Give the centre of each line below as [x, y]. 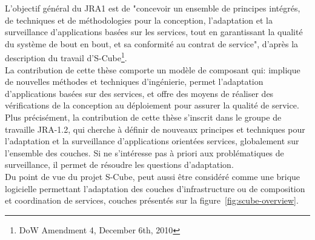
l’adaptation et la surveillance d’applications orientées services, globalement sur [152, 141]
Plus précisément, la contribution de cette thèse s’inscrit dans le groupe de [143, 117]
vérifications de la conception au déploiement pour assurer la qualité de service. [152, 105]
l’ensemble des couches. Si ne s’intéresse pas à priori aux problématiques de [144, 152]
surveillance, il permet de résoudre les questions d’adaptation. [119, 165]
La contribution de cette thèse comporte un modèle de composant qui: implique [153, 69]
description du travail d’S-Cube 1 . [66, 57]
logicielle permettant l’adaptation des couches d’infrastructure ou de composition [155, 188]
